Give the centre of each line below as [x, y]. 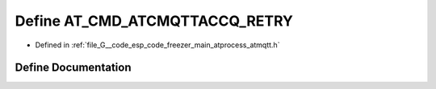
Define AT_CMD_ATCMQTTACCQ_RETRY [154, 21]
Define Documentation [73, 68]
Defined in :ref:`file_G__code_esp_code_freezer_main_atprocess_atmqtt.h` [157, 45]
